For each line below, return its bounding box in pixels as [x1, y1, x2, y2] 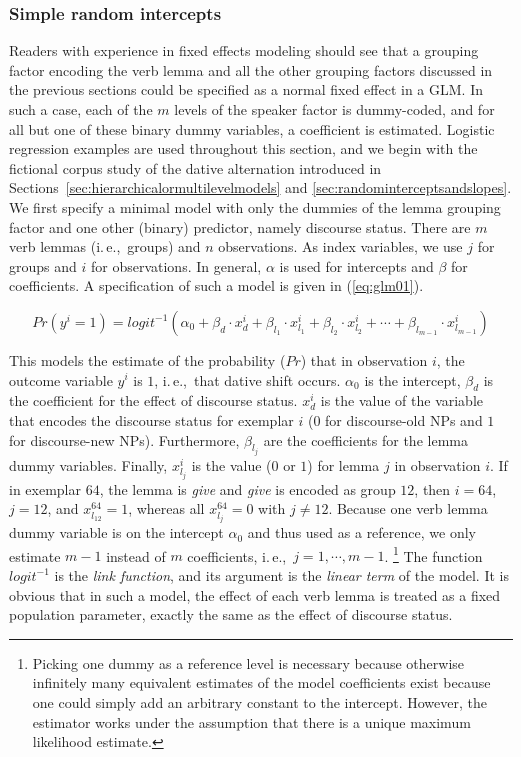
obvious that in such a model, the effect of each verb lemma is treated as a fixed [9, 584, 501, 605]
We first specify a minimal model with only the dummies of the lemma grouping [9, 196, 501, 217]
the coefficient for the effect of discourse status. [9, 390, 298, 411]
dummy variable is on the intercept [9, 522, 224, 543]
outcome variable [9, 369, 113, 390]
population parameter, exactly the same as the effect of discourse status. [9, 604, 453, 625]
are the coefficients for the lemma [263, 429, 468, 450]
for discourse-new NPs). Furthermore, [9, 429, 240, 450]
